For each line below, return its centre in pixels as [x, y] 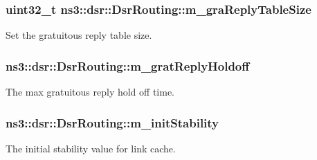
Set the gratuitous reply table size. [79, 35]
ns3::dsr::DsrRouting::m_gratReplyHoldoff [128, 65]
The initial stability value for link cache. [91, 148]
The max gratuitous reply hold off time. [90, 92]
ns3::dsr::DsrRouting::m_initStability [112, 122]
